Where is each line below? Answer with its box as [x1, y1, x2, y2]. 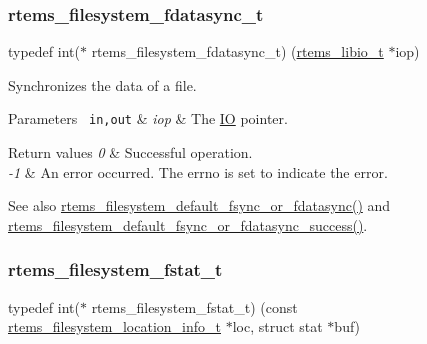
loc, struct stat [232, 316, 323, 337]
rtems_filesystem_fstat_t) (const [91, 296, 298, 317]
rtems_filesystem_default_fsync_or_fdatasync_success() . [8, 214, 368, 235]
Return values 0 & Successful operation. [8, 142, 253, 163]
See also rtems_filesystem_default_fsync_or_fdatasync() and [8, 195, 391, 216]
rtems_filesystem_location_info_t [8, 316, 221, 337]
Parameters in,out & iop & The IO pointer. [8, 108, 288, 129]
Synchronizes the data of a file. [8, 74, 197, 95]
